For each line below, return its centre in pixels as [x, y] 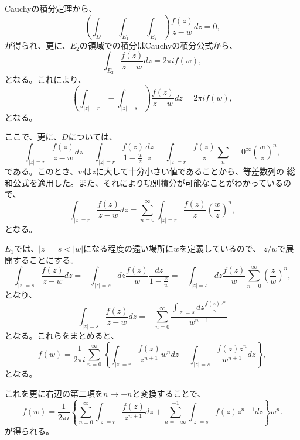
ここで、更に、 [33, 137]
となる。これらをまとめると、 [62, 336]
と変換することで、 [169, 393]
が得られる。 [29, 431]
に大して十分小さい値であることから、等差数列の [190, 171]
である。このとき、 [41, 171]
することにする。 [46, 259]
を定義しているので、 [220, 248]
